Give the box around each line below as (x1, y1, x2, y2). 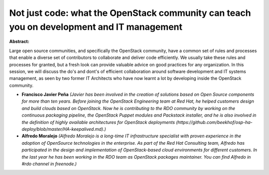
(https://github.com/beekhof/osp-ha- (176, 119, 253, 125)
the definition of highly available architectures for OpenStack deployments (21, 119, 175, 125)
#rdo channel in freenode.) (21, 161, 77, 167)
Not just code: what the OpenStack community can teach (9, 7, 251, 18)
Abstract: (9, 39, 29, 45)
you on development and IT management (9, 21, 183, 32)
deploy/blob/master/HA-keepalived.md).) (21, 126, 107, 132)
